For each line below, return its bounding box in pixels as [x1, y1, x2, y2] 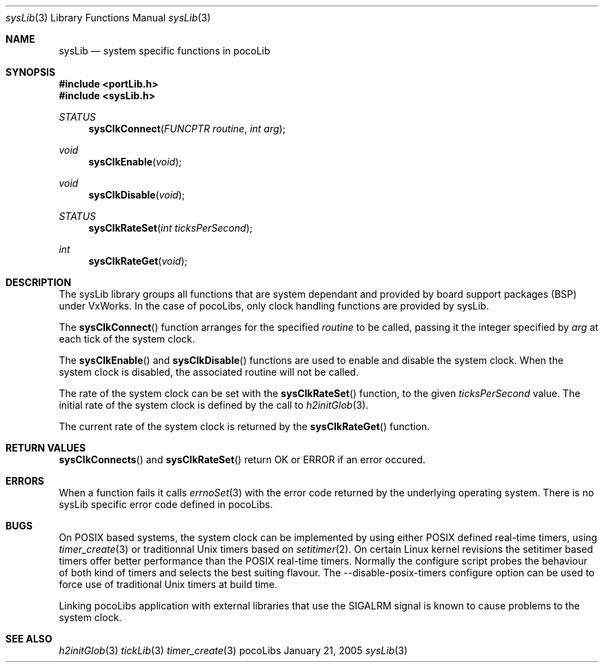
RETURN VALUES [6, 442, 86, 454]
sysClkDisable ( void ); [88, 189, 185, 201]
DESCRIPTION [6, 276, 72, 288]
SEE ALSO [6, 633, 52, 645]
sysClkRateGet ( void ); [88, 255, 188, 267]
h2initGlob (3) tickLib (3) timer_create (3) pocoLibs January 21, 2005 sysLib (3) [59, 645, 408, 656]
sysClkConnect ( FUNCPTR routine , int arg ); [88, 123, 286, 134]
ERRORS [6, 475, 45, 487]
